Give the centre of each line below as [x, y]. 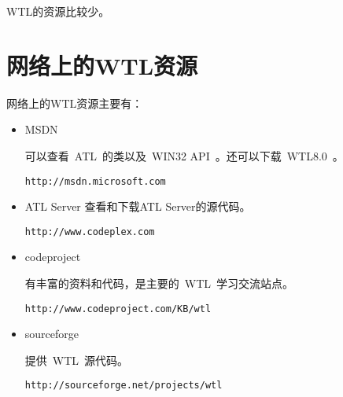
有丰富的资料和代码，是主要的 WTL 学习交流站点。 [159, 283]
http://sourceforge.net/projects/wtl [124, 386]
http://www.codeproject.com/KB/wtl [118, 309]
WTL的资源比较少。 [58, 11]
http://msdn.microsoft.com [95, 181]
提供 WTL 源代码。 [77, 360]
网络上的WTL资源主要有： [75, 103]
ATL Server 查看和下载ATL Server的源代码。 [138, 206]
